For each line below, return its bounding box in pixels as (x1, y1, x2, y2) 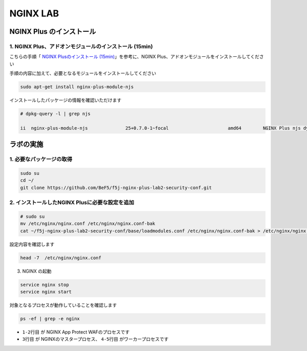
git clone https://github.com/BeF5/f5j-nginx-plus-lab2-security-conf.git (20, 184, 212, 191)
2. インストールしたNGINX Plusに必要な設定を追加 (9, 199, 135, 206)
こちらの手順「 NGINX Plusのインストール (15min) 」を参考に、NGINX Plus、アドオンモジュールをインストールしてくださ (9, 54, 264, 60)
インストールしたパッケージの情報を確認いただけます (9, 97, 122, 104)
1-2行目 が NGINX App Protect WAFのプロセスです (22, 328, 130, 335)
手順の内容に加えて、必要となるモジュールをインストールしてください (9, 70, 157, 76)
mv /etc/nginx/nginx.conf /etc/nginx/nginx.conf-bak (20, 221, 156, 226)
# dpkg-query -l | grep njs (20, 111, 91, 117)
